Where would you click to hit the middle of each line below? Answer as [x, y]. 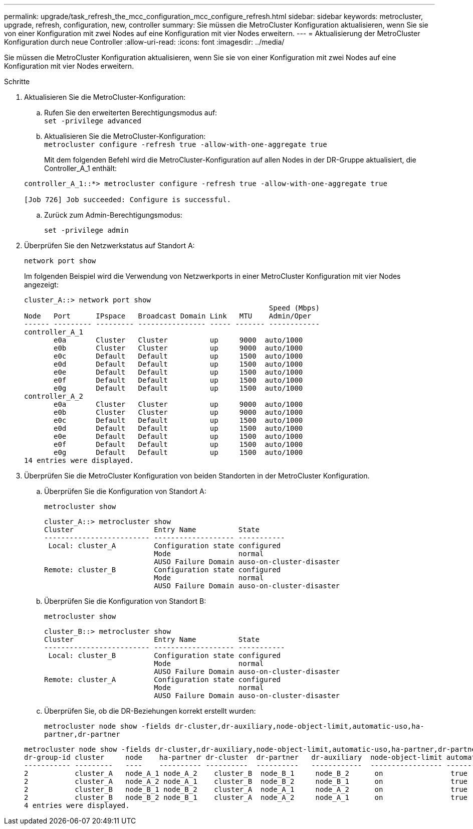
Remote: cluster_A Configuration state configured [163, 680]
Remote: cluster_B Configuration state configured [163, 570]
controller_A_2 [54, 396]
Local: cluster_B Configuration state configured [165, 655]
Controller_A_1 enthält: [81, 168]
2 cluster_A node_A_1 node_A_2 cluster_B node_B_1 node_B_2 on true [246, 773]
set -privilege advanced [93, 121]
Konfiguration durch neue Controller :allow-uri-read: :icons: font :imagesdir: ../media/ [144, 42]
